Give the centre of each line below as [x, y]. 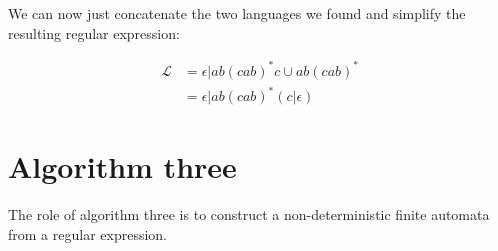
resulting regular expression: [94, 32]
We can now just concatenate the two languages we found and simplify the [237, 13]
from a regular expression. [87, 233]
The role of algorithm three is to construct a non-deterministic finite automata [249, 214]
